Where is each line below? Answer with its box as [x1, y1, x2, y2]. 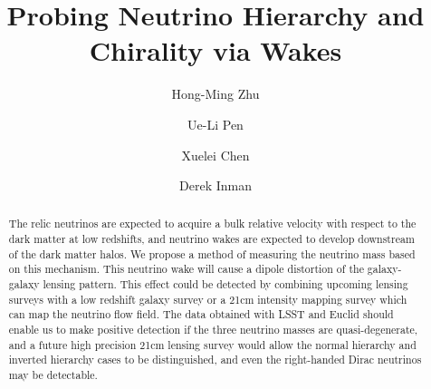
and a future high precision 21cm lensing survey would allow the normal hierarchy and [8, 336, 417, 352]
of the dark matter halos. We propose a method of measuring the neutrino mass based [8, 246, 416, 261]
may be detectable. [8, 367, 98, 383]
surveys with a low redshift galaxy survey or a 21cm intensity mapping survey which [8, 291, 407, 306]
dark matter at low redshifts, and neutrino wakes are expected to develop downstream [8, 231, 415, 247]
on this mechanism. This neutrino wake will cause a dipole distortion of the [8, 261, 364, 277]
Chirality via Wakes [89, 32, 342, 69]
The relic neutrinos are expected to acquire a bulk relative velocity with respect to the [8, 216, 417, 231]
